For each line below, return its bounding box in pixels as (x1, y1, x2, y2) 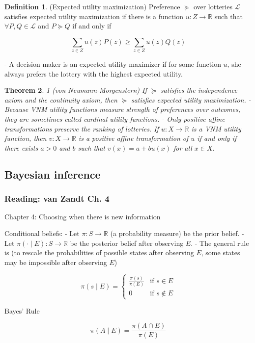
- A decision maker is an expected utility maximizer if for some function (4, 59, 221, 69)
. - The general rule (191, 237, 249, 248)
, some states (201, 247, 240, 258)
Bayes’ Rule (4, 305, 40, 316)
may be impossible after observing (4, 257, 107, 267)
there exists (4, 142, 38, 153)
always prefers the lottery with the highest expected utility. (4, 68, 183, 79)
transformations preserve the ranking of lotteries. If (4, 123, 159, 133)
